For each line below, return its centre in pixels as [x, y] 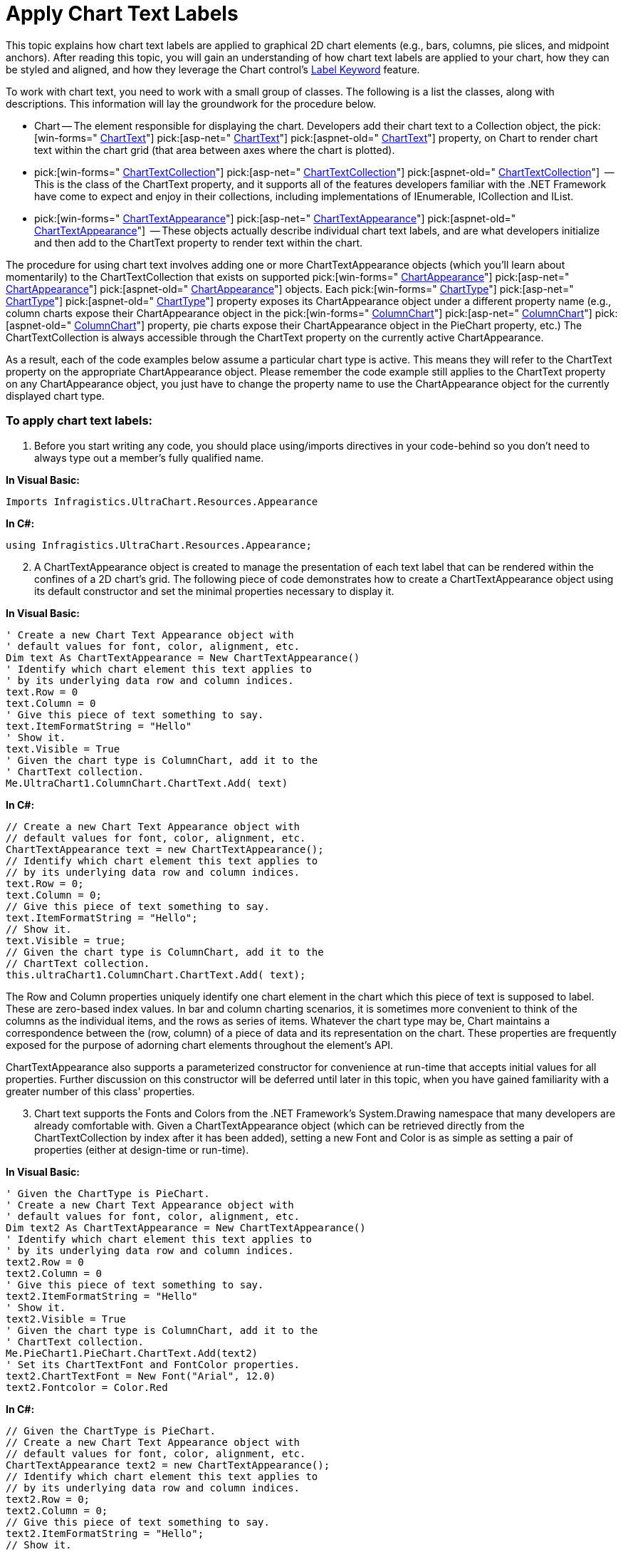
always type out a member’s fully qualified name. [149, 457]
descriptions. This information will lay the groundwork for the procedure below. [191, 103]
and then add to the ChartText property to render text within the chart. [199, 242]
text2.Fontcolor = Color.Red [87, 1387]
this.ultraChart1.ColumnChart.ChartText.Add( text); [156, 974]
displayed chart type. [55, 395]
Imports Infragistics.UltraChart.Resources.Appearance [162, 501]
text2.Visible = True [66, 1319]
